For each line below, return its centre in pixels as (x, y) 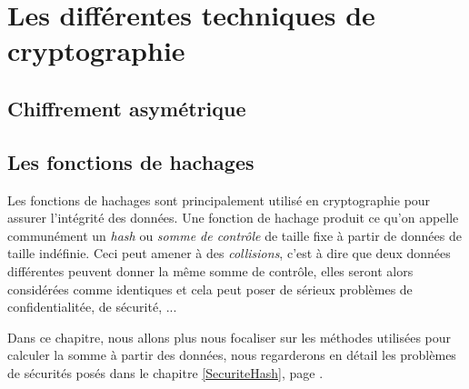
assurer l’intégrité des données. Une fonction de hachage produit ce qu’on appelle (233, 218)
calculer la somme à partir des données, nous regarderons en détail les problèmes (232, 355)
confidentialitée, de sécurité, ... (92, 307)
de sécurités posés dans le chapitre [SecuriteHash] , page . (165, 372)
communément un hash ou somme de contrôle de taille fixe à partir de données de (234, 235)
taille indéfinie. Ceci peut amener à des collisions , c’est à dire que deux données (229, 253)
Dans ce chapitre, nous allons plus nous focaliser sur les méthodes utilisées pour (230, 337)
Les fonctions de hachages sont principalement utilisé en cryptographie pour (219, 199)
